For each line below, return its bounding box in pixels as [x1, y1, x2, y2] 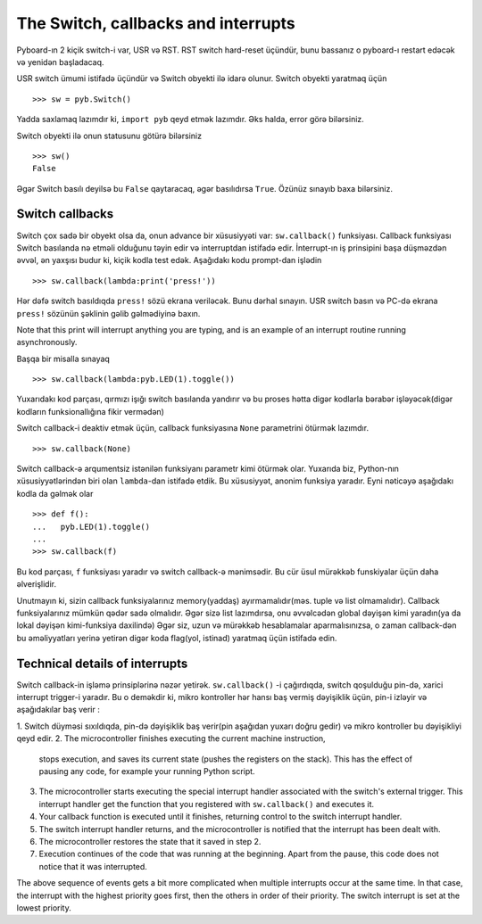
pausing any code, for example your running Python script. [38, 765, 255, 776]
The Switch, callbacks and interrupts [16, 13, 296, 33]
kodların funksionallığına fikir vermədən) [16, 406, 165, 417]
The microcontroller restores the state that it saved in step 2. [38, 836, 262, 846]
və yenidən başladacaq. [16, 56, 104, 67]
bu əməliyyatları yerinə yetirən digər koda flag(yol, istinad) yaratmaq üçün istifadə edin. [16, 632, 337, 643]
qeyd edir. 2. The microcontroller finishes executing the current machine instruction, [16, 733, 326, 744]
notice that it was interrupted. [38, 861, 147, 871]
